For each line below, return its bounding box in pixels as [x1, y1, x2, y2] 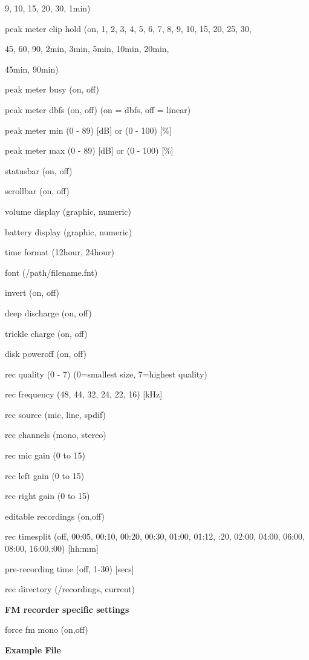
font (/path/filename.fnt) [5, 266, 98, 278]
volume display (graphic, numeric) [5, 204, 132, 217]
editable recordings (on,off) [5, 509, 105, 522]
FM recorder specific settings [5, 603, 129, 615]
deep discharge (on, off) [5, 306, 92, 319]
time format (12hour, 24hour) [5, 246, 114, 258]
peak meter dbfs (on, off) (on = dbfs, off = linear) [5, 103, 191, 116]
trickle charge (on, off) [5, 327, 88, 339]
